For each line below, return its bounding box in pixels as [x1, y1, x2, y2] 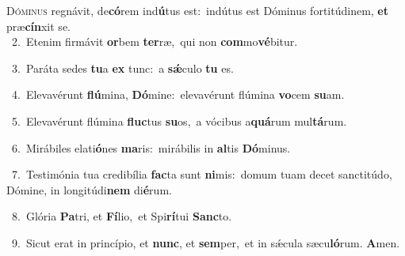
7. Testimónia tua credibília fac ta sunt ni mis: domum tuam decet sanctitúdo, [11, 166, 392, 183]
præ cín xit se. [6, 17, 71, 34]
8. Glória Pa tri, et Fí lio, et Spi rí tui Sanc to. [11, 208, 232, 224]
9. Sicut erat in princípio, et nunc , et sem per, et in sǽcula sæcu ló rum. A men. [11, 234, 400, 250]
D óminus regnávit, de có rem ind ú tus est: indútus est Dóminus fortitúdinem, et [6, 2, 388, 18]
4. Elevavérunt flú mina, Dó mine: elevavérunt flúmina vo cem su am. [11, 86, 345, 103]
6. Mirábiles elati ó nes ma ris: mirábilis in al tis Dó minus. [11, 139, 291, 156]
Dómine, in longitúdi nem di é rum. [6, 181, 172, 198]
